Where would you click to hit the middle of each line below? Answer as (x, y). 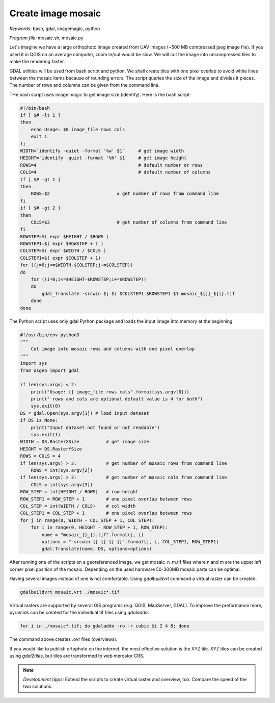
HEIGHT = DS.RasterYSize (51, 449)
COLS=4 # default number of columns (116, 172)
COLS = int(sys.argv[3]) (62, 484)
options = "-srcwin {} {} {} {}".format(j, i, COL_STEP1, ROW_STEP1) (130, 542)
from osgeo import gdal (50, 370)
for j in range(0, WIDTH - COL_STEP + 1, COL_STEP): (87, 520)
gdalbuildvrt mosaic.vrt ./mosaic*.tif (70, 592)
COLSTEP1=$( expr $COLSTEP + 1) (61, 258)
